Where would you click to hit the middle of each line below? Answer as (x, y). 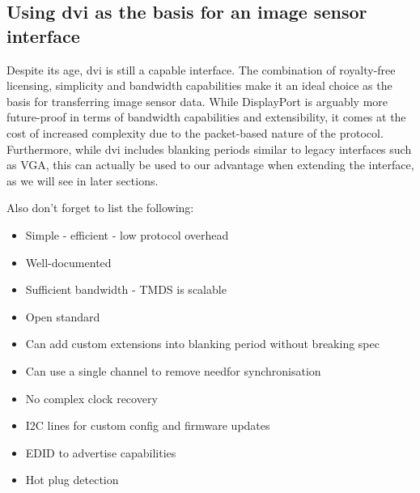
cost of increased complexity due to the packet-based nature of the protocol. (195, 132)
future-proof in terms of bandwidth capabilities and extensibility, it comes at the (206, 117)
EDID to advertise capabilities (101, 452)
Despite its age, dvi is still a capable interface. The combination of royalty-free (201, 69)
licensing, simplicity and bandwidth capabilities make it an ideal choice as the (199, 85)
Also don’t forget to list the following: (100, 208)
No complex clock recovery (91, 398)
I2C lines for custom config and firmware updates (148, 425)
